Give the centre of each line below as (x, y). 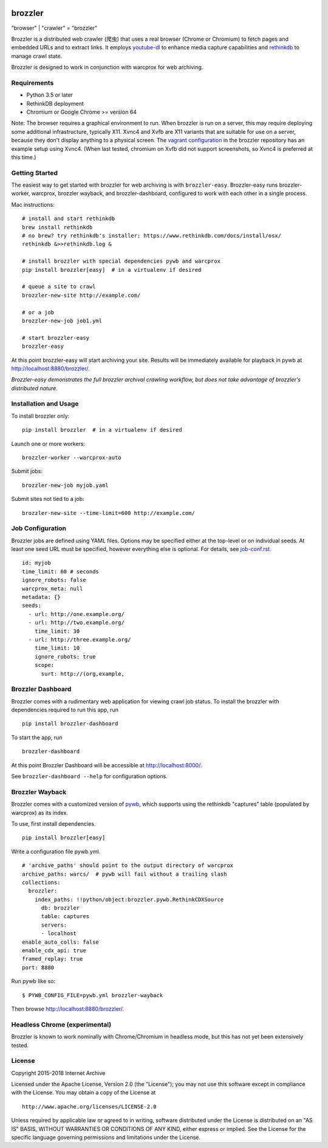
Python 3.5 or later (50, 95)
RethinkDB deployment (55, 103)
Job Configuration (39, 528)
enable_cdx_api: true (54, 951)
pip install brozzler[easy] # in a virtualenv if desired (112, 270)
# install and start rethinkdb (69, 219)
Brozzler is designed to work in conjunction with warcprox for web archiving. (107, 67)
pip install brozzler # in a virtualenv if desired (102, 430)
